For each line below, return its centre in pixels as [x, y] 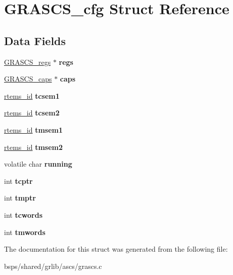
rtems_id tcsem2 [32, 113]
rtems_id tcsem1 [32, 95]
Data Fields [35, 40]
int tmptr [20, 198]
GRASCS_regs [28, 62]
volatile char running [38, 164]
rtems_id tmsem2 [34, 147]
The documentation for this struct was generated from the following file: [116, 249]
